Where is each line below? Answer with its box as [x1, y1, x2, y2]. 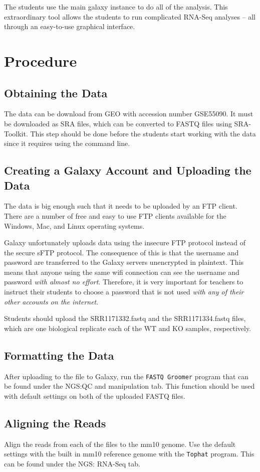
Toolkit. [4, 128, 28, 138]
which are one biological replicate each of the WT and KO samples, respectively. [4, 323, 251, 333]
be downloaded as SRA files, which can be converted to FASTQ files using [4, 118, 232, 128]
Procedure [4, 50, 77, 71]
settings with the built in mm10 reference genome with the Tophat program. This [4, 448, 254, 459]
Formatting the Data [4, 347, 114, 363]
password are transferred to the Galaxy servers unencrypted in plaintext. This [4, 257, 244, 267]
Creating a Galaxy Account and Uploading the [4, 163, 251, 178]
